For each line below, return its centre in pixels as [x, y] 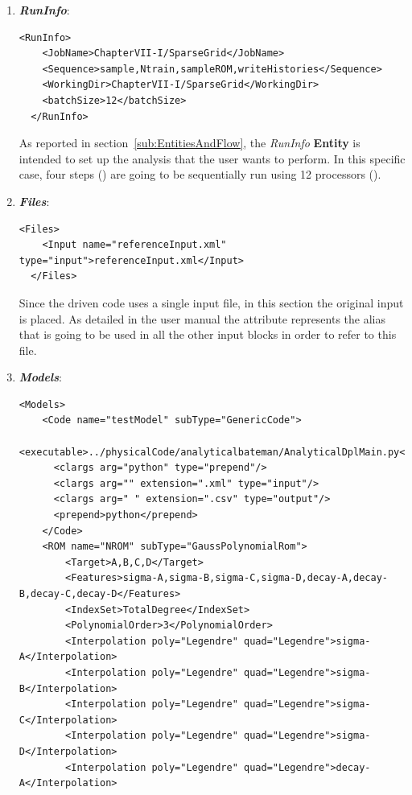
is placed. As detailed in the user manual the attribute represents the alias [202, 318]
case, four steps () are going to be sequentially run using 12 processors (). [200, 174]
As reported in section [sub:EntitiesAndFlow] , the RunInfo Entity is [190, 143]
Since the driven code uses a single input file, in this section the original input [211, 302]
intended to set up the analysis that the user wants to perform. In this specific [212, 158]
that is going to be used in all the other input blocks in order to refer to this [208, 334]
